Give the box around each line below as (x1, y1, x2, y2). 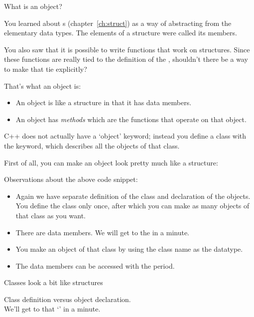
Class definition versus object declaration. (4, 294, 131, 304)
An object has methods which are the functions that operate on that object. (15, 114, 247, 124)
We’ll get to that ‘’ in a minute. (4, 304, 101, 314)
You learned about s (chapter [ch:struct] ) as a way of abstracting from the (4, 17, 232, 28)
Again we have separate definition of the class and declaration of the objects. (15, 190, 251, 201)
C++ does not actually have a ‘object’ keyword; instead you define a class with (4, 131, 247, 141)
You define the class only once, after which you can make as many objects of (15, 200, 250, 211)
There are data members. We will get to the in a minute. (15, 227, 190, 237)
